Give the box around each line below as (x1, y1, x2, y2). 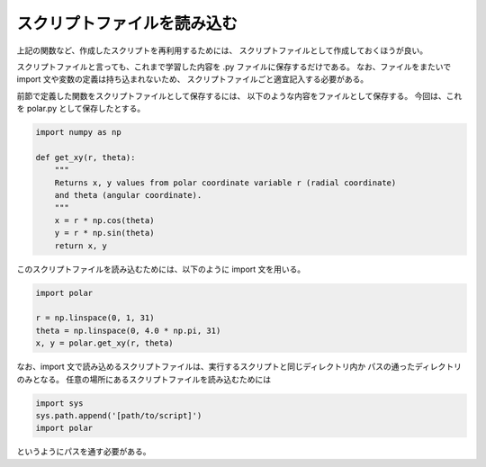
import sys (35, 398, 84, 409)
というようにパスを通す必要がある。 (16, 446, 151, 457)
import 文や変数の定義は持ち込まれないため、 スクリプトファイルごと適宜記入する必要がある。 (16, 74, 369, 85)
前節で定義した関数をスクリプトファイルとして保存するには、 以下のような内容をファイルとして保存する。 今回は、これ (16, 90, 463, 101)
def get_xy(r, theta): (35, 152, 136, 162)
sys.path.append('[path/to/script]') (35, 410, 202, 420)
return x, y (54, 240, 108, 251)
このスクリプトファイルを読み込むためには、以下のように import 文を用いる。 (16, 264, 306, 274)
